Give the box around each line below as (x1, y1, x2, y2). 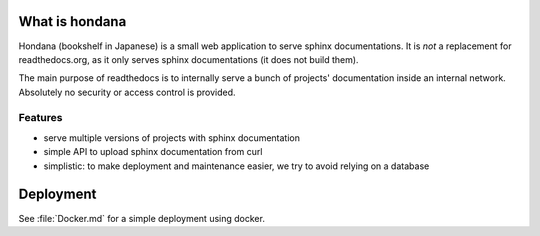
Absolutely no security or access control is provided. (18, 86, 236, 98)
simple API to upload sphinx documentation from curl (43, 146, 263, 158)
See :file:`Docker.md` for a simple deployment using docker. (18, 212, 265, 224)
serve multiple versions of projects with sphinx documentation (43, 131, 300, 144)
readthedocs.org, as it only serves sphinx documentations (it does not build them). (18, 53, 359, 65)
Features (18, 111, 63, 125)
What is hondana (18, 13, 127, 30)
